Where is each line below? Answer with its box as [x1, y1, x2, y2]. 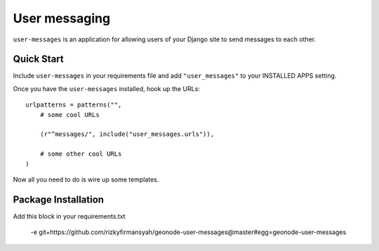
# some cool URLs [39, 111, 100, 118]
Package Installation [13, 194, 105, 205]
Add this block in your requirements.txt [13, 212, 126, 220]
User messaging [13, 11, 111, 26]
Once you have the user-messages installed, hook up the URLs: [13, 84, 200, 93]
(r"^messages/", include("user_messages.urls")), [39, 130, 214, 138]
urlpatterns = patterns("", [25, 101, 122, 109]
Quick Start [13, 53, 64, 65]
